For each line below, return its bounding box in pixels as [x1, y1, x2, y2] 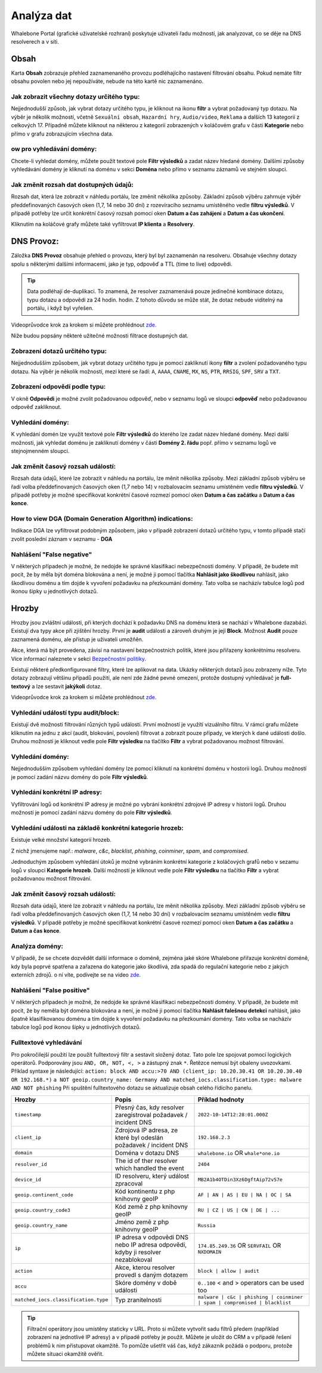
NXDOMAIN [197, 1249, 222, 1255]
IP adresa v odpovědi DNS [114, 1233, 189, 1241]
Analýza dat [11, 9, 72, 22]
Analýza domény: [11, 942, 64, 950]
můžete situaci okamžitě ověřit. [27, 1350, 104, 1357]
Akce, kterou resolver [114, 1263, 175, 1272]
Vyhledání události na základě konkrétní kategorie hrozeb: [11, 824, 184, 832]
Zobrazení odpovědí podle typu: [11, 383, 106, 391]
